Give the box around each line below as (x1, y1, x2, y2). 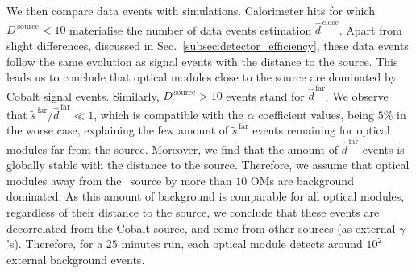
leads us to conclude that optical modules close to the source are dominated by (6, 68, 397, 85)
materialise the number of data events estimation (69, 21, 312, 38)
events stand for (226, 87, 305, 104)
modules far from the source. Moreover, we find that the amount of (6, 140, 339, 157)
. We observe (325, 87, 389, 104)
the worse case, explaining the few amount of (6, 122, 229, 139)
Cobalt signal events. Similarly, (6, 87, 160, 104)
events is (362, 140, 405, 157)
